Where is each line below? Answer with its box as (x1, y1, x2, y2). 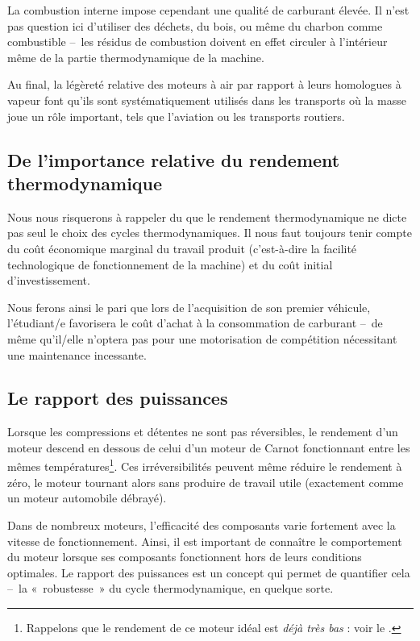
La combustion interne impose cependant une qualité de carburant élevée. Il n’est (7, 2, 410, 18)
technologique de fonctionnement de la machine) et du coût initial (7, 256, 333, 273)
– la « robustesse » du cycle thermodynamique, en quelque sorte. (7, 580, 334, 597)
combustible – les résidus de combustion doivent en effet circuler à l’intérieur (7, 33, 388, 50)
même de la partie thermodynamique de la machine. (7, 48, 264, 65)
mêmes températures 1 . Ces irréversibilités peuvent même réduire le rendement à (7, 456, 402, 475)
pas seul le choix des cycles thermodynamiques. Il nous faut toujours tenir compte (7, 224, 412, 241)
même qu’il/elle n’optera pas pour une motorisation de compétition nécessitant (7, 330, 397, 347)
